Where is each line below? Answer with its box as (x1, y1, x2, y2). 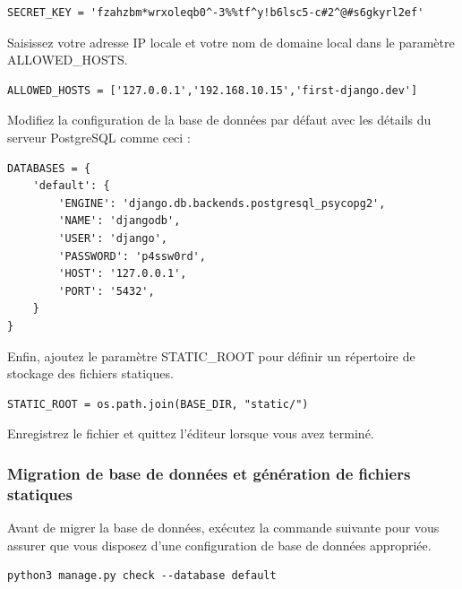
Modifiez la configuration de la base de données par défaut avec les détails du (7, 110, 432, 129)
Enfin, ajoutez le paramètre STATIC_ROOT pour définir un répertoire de (7, 346, 415, 365)
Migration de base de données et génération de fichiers (7, 462, 411, 484)
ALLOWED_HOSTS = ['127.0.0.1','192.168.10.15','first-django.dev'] (7, 83, 418, 97)
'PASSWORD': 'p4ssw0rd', (58, 249, 206, 263)
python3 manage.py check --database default (7, 569, 277, 583)
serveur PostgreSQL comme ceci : (7, 127, 191, 146)
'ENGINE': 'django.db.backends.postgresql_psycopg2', (58, 196, 386, 210)
